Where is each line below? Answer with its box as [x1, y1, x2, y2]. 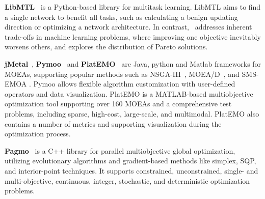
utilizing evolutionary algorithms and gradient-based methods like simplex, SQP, [5, 155, 256, 166]
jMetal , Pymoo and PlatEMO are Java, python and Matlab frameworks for [5, 58, 261, 69]
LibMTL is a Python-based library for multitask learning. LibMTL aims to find [5, 2, 261, 12]
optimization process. [5, 128, 71, 139]
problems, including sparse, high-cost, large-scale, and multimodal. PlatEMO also [5, 108, 259, 119]
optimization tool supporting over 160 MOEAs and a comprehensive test [5, 98, 232, 109]
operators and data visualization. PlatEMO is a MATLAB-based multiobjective [5, 88, 253, 99]
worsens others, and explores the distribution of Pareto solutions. [5, 41, 208, 52]
